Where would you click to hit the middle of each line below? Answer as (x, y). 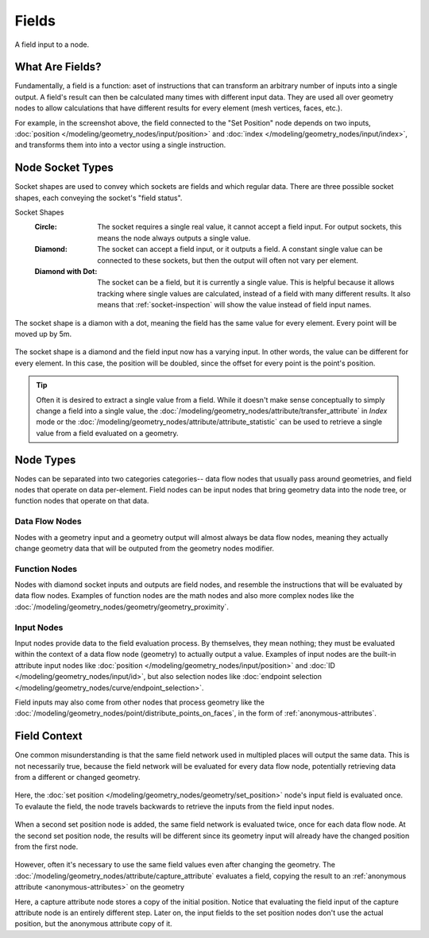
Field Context (48, 736)
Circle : (46, 227)
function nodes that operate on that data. (82, 501)
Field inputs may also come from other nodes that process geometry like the (140, 702)
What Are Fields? (58, 67)
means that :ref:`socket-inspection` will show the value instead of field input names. (234, 305)
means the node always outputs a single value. (174, 237)
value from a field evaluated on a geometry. (107, 433)
